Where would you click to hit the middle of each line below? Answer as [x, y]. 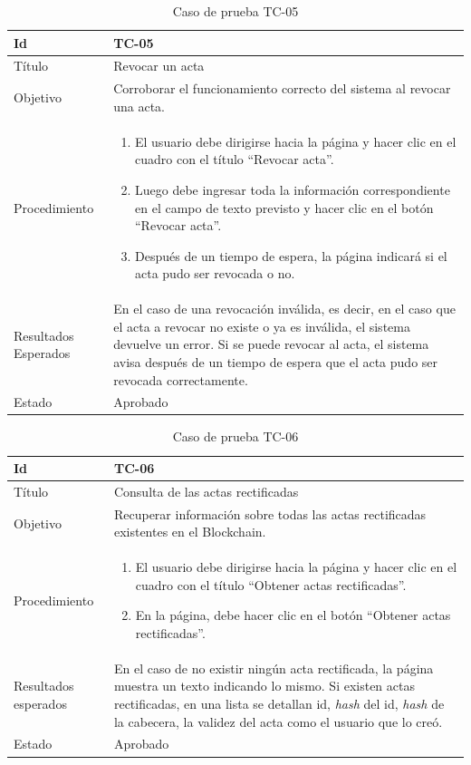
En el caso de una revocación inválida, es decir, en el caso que [284, 309]
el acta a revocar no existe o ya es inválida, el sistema [262, 326]
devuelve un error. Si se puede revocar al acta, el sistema [271, 344]
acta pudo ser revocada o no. [215, 273]
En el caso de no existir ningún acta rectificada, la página [274, 668]
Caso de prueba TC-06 [235, 436]
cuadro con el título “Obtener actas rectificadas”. [271, 584]
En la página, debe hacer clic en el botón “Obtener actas [293, 615]
